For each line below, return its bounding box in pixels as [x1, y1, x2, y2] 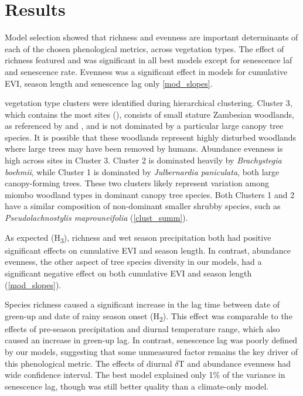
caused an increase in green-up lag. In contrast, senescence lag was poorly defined [5, 334, 298, 346]
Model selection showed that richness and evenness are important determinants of [5, 31, 298, 43]
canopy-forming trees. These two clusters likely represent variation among [5, 177, 269, 189]
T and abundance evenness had [178, 357, 291, 369]
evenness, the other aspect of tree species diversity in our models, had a [5, 255, 262, 268]
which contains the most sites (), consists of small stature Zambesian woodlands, [5, 108, 294, 120]
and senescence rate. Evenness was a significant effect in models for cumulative [5, 65, 288, 77]
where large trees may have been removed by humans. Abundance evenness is [5, 142, 283, 155]
